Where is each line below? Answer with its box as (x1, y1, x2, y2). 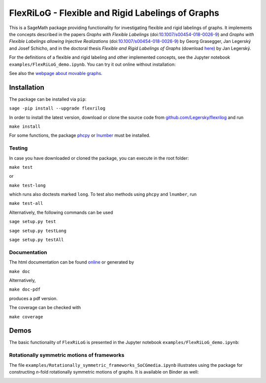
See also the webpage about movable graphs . (9, 70, 103, 76)
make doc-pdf (9, 287, 41, 292)
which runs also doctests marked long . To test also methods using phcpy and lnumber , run (9, 191, 197, 197)
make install (9, 123, 41, 129)
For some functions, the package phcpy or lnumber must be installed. (9, 132, 150, 138)
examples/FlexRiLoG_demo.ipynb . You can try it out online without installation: (9, 61, 176, 67)
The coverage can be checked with (9, 305, 81, 310)
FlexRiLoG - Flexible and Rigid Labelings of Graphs (9, 7, 219, 18)
